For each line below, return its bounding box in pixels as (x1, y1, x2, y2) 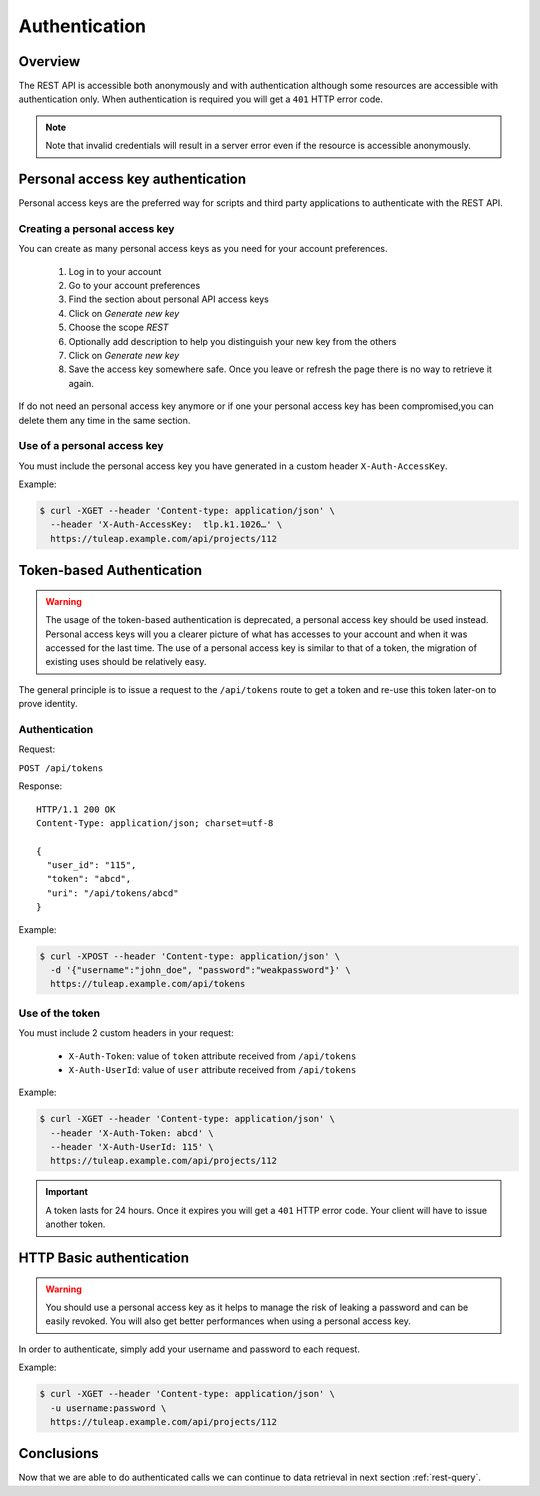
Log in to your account (68, 265, 162, 277)
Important (45, 1186, 89, 1198)
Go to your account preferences (68, 280, 201, 292)
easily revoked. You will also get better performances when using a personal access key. (45, 1315, 412, 1327)
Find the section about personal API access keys (68, 293, 269, 305)
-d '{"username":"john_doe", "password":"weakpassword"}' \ (50, 965, 351, 976)
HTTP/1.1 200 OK (36, 803, 116, 815)
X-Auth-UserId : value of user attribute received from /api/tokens (68, 1063, 357, 1075)
